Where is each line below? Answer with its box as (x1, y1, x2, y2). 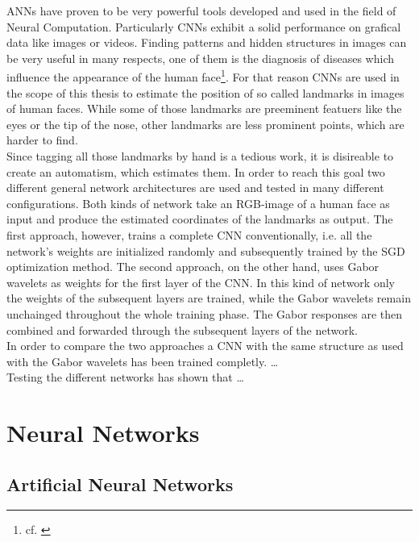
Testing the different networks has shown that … (6, 369, 244, 386)
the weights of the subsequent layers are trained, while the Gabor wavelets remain (6, 290, 411, 306)
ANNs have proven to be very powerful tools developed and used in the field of (6, 2, 396, 19)
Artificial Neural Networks (6, 471, 234, 496)
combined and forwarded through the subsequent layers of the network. (6, 321, 359, 338)
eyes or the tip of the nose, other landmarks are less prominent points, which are (6, 115, 404, 132)
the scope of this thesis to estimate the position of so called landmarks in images (6, 84, 404, 101)
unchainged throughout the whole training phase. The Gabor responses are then (6, 305, 403, 322)
